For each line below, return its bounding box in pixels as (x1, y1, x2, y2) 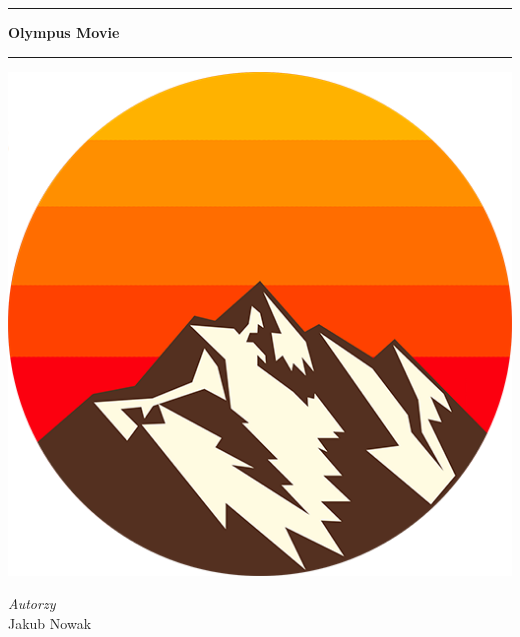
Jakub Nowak (8, 612, 92, 633)
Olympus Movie (8, 22, 120, 42)
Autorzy (8, 593, 56, 614)
